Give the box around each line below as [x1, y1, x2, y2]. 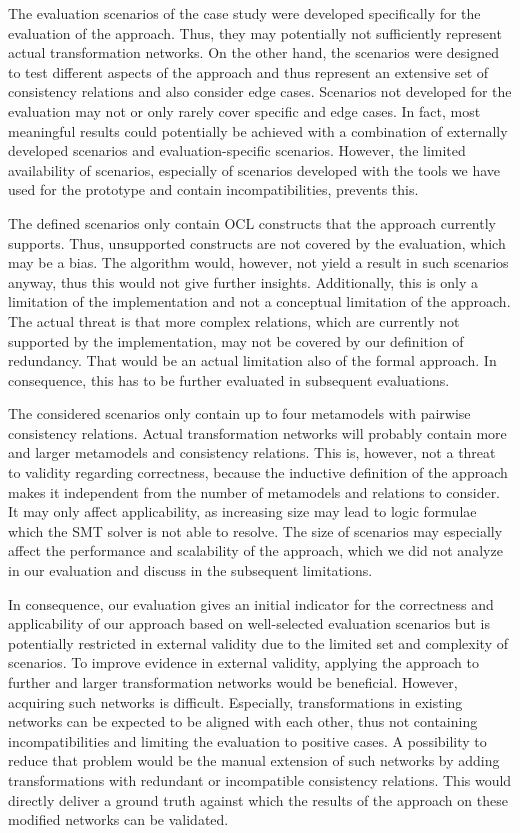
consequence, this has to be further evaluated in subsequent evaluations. [8, 369, 450, 390]
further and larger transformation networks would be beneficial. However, [8, 672, 458, 692]
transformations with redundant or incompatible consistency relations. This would [8, 769, 512, 790]
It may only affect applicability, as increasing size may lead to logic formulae [8, 501, 477, 522]
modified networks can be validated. [8, 809, 229, 830]
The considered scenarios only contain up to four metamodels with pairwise [8, 403, 471, 424]
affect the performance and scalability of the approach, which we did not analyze [8, 540, 503, 561]
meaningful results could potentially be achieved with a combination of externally [8, 120, 508, 141]
